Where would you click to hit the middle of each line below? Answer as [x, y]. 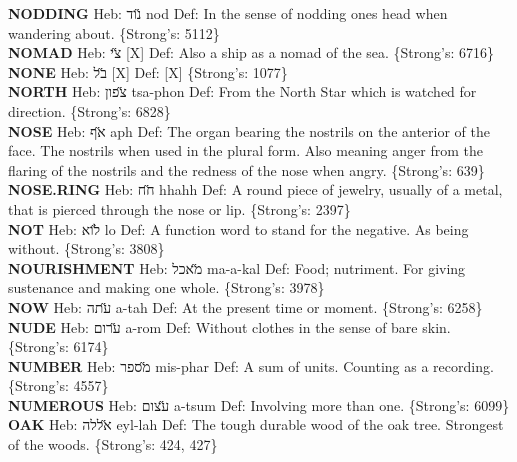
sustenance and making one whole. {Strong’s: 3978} [166, 287]
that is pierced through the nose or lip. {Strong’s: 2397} [179, 208]
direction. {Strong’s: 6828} [89, 110]
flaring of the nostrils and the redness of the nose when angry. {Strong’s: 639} [246, 169]
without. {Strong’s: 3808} [86, 248]
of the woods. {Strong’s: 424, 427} [113, 444]
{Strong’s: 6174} [58, 346]
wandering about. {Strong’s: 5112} [114, 32]
